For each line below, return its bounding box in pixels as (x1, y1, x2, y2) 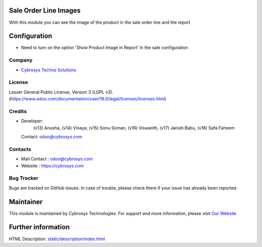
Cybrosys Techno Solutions (21, 67, 76, 73)
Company (9, 57, 33, 64)
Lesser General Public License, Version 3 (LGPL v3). (9, 89, 114, 95)
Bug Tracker (9, 175, 39, 181)
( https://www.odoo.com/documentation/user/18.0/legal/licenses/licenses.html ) (9, 96, 167, 102)
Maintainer (9, 198, 43, 206)
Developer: (21, 118, 43, 124)
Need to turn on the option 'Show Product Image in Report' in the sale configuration (21, 45, 189, 50)
